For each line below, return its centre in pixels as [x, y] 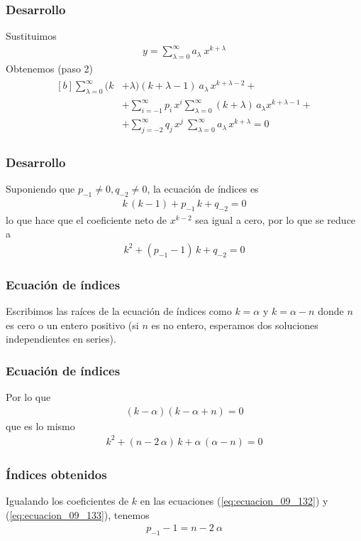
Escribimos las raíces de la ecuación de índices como [119, 311]
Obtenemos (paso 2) [50, 69]
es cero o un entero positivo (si [72, 325]
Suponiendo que [40, 189]
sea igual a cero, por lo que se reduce [276, 219]
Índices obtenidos [56, 474]
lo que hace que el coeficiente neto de [87, 219]
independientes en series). [61, 339]
